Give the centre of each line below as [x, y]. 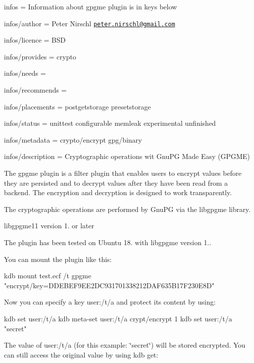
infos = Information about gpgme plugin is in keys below [91, 6]
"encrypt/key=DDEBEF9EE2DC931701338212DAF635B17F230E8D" [109, 285]
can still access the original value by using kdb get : [81, 354]
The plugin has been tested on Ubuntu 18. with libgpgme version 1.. [108, 242]
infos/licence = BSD [35, 40]
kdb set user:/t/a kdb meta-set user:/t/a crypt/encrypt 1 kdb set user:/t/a [118, 318]
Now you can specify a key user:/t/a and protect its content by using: [110, 302]
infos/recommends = [35, 90]
